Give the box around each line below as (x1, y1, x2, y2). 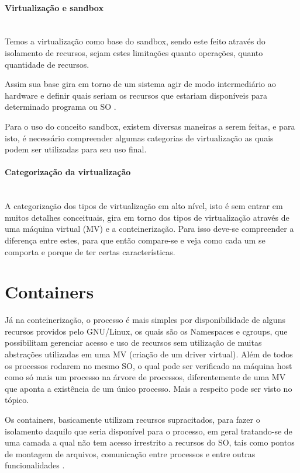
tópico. (5, 394, 29, 406)
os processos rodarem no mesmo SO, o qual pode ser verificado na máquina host (5, 359, 292, 371)
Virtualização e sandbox (5, 1, 104, 13)
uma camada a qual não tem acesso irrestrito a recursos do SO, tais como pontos (5, 436, 295, 448)
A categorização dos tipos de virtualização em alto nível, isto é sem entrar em (5, 200, 283, 212)
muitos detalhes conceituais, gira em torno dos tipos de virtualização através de (5, 211, 289, 223)
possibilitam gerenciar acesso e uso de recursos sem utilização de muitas (5, 336, 262, 349)
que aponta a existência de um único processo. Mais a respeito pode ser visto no (5, 382, 292, 394)
